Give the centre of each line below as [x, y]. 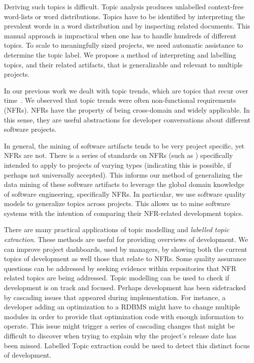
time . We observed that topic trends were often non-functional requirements [120, 100]
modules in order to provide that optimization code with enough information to [124, 316]
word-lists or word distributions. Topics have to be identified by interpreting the [125, 16]
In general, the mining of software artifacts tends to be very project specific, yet [124, 145]
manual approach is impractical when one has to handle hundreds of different [120, 35]
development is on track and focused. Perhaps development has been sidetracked [125, 287]
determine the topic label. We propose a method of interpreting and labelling [120, 54]
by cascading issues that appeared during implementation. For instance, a [115, 297]
